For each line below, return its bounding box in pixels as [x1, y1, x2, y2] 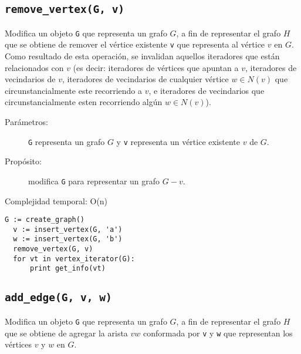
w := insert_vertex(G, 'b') [13, 235, 123, 244]
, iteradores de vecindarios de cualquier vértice [62, 73, 229, 85]
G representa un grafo [28, 135, 105, 147]
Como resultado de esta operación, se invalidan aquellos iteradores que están [5, 50, 280, 62]
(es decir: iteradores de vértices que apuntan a [73, 61, 239, 73]
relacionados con [5, 61, 64, 73]
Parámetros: [5, 116, 48, 128]
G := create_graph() [5, 215, 85, 224]
